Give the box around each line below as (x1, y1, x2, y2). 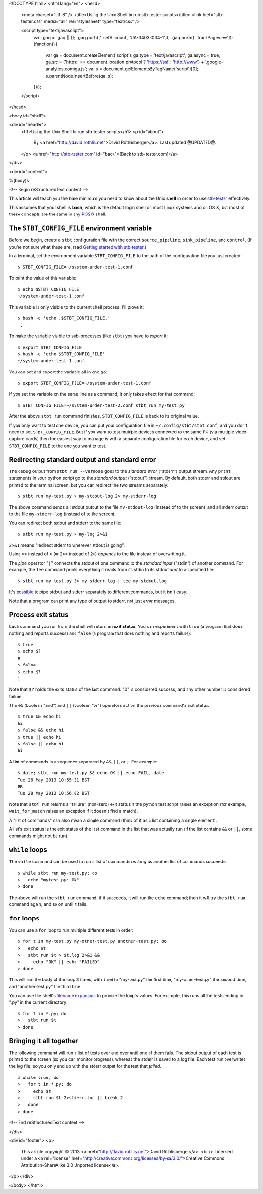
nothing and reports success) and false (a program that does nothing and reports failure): (9, 630, 192, 636)
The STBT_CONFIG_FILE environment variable (9, 224, 152, 233)
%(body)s (9, 177, 29, 183)
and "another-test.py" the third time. (9, 983, 82, 989)
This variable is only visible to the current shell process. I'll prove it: (9, 304, 144, 310)
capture (9, 436, 25, 442)
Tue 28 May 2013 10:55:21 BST (18, 777, 90, 783)
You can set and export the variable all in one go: (9, 369, 107, 375)
